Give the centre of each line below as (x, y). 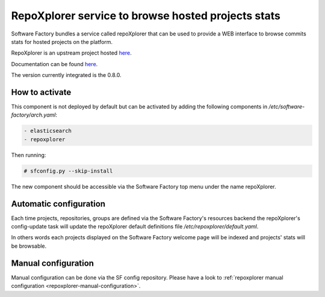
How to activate (41, 92)
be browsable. (29, 246)
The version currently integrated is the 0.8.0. (66, 75)
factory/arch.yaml (33, 115)
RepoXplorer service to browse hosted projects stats (146, 16)
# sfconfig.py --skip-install (68, 171)
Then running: (29, 155)
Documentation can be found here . (54, 64)
